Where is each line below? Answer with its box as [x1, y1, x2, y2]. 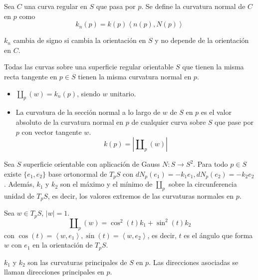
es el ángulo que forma [184, 230, 253, 240]
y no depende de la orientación [155, 35, 249, 45]
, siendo [77, 88, 100, 98]
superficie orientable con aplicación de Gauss [23, 159, 160, 169]
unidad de [4, 190, 34, 201]
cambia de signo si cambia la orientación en [13, 35, 146, 45]
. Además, [4, 179, 34, 189]
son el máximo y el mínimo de [60, 179, 153, 189]
